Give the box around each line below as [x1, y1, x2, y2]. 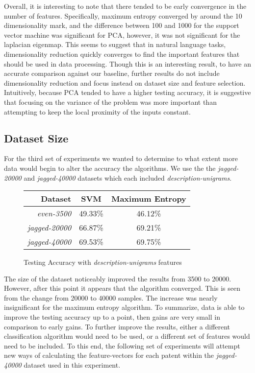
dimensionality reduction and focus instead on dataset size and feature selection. [4, 77, 246, 88]
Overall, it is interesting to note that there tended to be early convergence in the [4, 1, 247, 11]
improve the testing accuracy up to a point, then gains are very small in [4, 312, 220, 322]
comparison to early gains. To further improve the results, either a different [4, 321, 230, 331]
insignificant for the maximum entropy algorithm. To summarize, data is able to [4, 302, 245, 312]
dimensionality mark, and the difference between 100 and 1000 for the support [4, 20, 239, 30]
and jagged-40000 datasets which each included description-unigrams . [24, 172, 232, 183]
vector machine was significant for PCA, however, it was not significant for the [4, 29, 240, 40]
